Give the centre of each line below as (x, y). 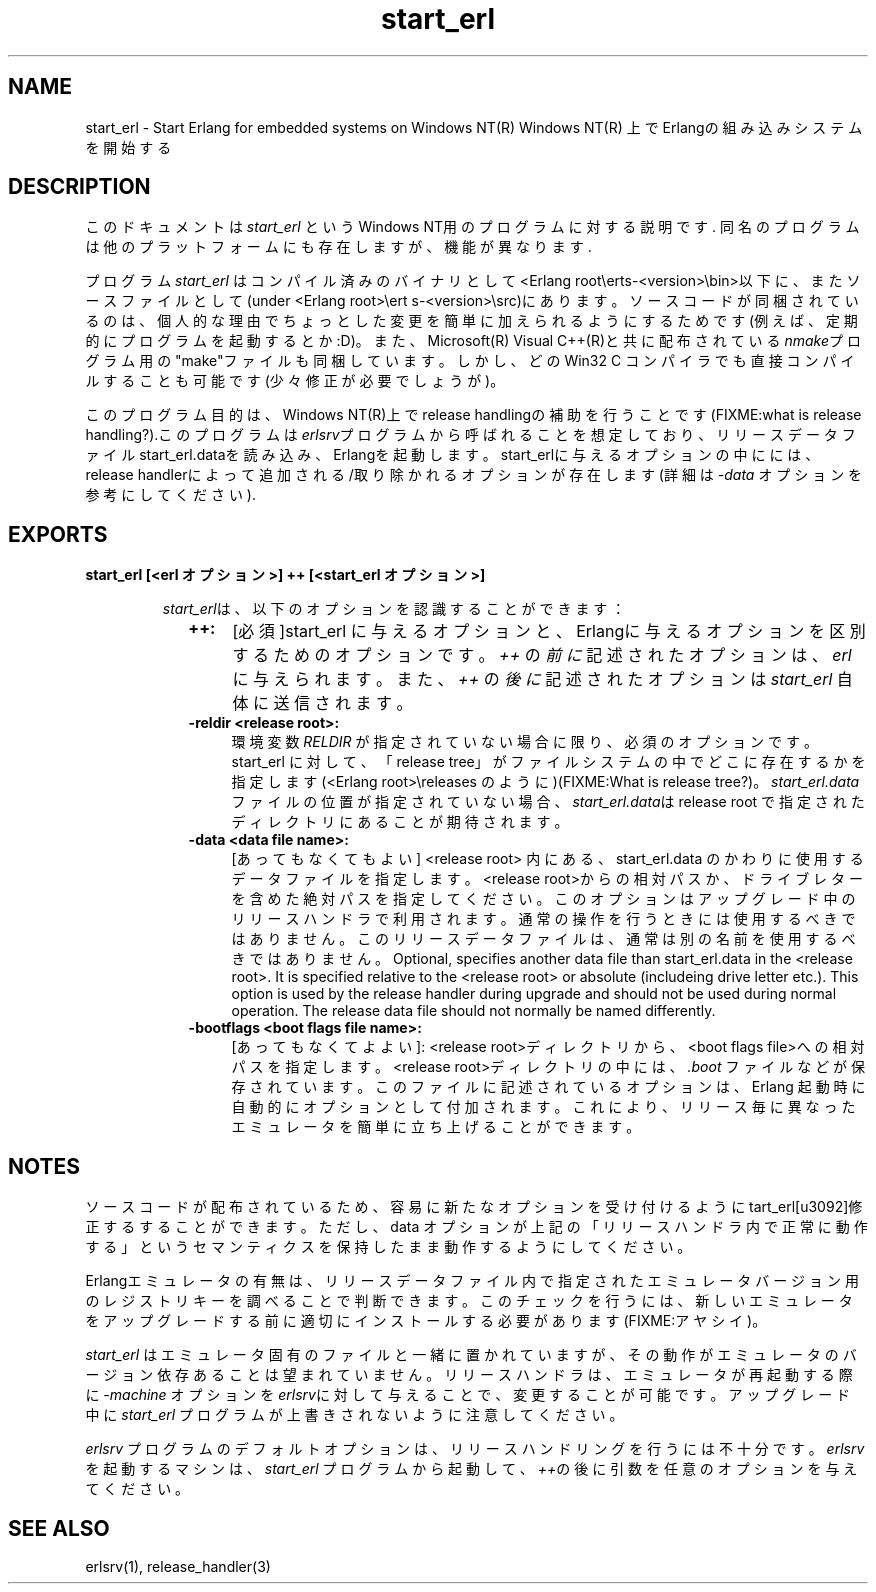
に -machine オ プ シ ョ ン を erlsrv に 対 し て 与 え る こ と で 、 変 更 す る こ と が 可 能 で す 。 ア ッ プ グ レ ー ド (468, 1395)
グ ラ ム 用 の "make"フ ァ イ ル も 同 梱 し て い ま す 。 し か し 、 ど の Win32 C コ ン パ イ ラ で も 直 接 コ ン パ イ (470, 361)
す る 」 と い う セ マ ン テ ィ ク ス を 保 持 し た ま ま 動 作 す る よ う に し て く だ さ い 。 (388, 1247)
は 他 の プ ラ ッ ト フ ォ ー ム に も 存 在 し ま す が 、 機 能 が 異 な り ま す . (338, 247)
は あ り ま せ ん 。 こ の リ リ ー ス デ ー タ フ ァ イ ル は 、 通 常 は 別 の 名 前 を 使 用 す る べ (543, 939)
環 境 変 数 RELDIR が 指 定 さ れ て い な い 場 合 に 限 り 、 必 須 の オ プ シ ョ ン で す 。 (524, 742)
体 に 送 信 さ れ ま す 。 (322, 703)
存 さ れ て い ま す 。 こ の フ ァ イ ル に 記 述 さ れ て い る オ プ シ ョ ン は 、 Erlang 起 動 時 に (548, 1087)
